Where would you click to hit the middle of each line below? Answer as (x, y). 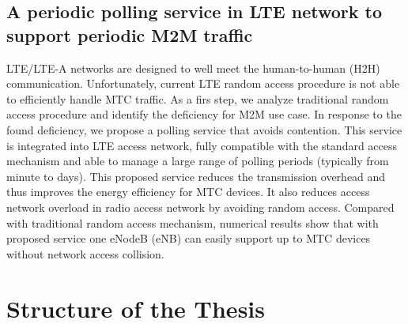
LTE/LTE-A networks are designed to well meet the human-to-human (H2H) (193, 68)
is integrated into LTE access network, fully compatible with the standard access (202, 145)
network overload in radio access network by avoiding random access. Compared (200, 207)
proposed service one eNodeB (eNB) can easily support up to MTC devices (189, 238)
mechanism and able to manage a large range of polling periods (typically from (198, 161)
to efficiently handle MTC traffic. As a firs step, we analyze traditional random (198, 98)
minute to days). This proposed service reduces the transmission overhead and (196, 176)
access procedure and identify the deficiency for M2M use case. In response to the (204, 114)
